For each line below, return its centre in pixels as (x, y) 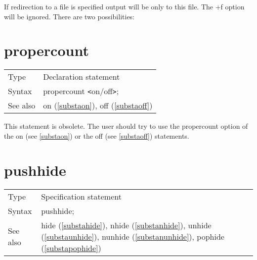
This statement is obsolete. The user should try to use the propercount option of (126, 126)
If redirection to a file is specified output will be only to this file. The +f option (124, 6)
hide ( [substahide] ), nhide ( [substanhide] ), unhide (126, 225)
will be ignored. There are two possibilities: (69, 16)
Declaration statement (82, 77)
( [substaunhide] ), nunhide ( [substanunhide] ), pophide (133, 236)
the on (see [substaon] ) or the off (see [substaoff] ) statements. (97, 135)
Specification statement (81, 196)
